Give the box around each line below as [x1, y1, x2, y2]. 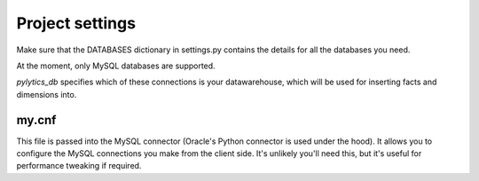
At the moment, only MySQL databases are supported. [16, 60, 216, 71]
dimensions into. [16, 89, 77, 99]
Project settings [16, 13, 137, 33]
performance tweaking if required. [16, 161, 142, 171]
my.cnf [16, 112, 57, 128]
